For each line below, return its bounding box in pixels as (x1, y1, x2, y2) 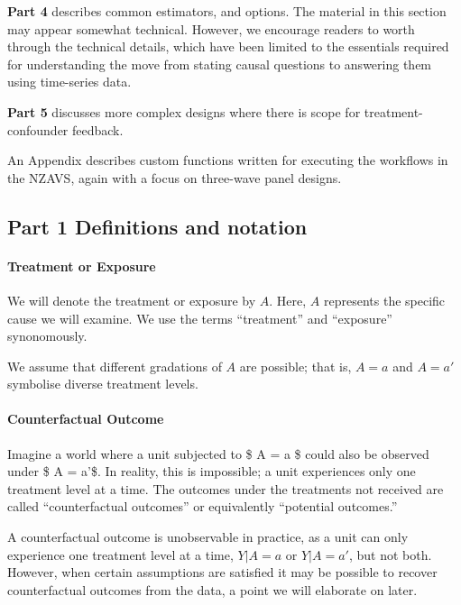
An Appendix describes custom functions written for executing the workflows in (7, 151, 448, 170)
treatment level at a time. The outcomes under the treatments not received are (7, 479, 444, 498)
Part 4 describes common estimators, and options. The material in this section (7, 2, 447, 20)
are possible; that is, (239, 356, 352, 375)
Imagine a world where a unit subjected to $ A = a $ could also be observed (7, 444, 429, 463)
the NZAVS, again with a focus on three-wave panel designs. (7, 168, 342, 187)
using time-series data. (7, 72, 132, 91)
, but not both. (348, 545, 432, 564)
